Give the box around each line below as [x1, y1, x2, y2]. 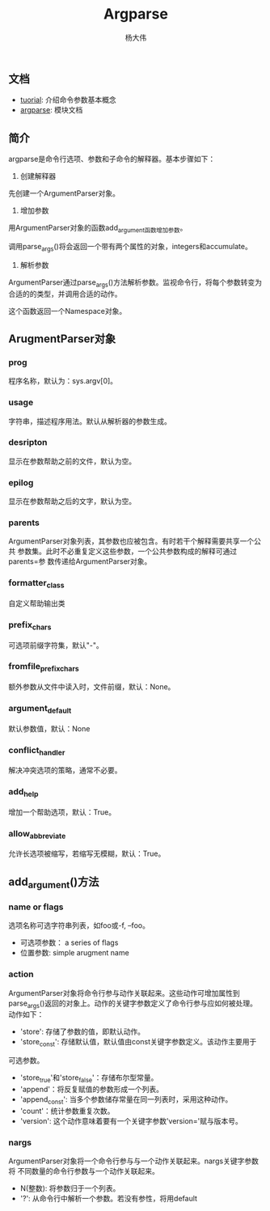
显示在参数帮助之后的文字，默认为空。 [8, 497, 136, 506]
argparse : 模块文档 [19, 105, 83, 115]
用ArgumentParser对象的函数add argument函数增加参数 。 [8, 223, 188, 235]
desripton [8, 437, 48, 448]
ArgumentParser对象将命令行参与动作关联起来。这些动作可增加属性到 [8, 988, 240, 997]
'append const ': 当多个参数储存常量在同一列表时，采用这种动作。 [19, 1094, 233, 1106]
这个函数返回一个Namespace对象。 [8, 306, 127, 315]
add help [8, 786, 39, 799]
